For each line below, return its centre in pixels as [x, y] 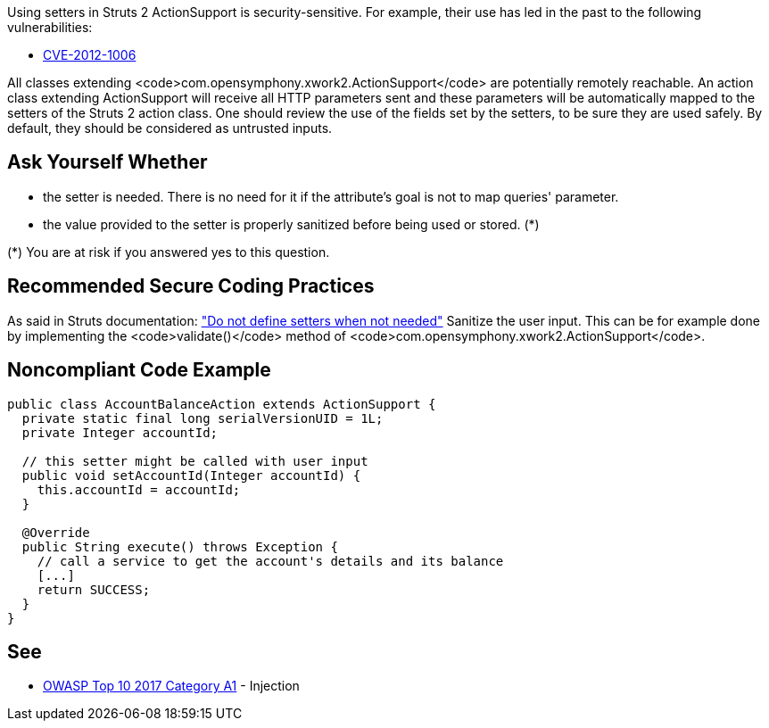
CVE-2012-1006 [90, 55]
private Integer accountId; [120, 432]
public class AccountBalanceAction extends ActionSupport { [222, 404]
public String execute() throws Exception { [180, 546]
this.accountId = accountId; [139, 489]
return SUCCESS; [94, 589]
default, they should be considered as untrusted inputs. [170, 128]
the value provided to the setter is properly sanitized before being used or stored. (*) [291, 224]
